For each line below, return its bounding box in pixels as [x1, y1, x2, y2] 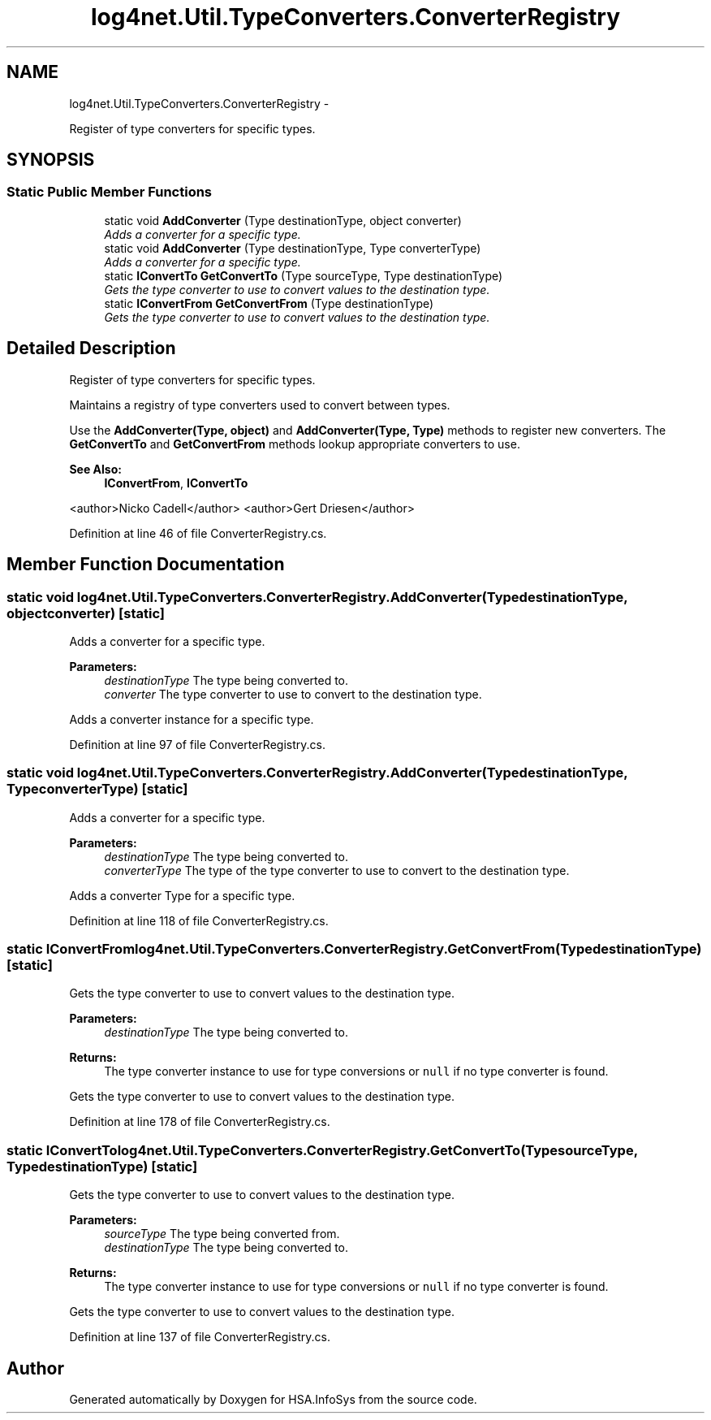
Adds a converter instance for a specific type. [69, 712, 314, 726]
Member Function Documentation [6, 554, 285, 575]
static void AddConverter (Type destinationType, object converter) [104, 213, 462, 227]
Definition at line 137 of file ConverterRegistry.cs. [69, 1330, 330, 1344]
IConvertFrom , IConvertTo [104, 475, 248, 490]
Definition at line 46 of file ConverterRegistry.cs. [69, 526, 327, 540]
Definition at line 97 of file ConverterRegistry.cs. [69, 737, 325, 751]
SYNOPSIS [6, 149, 95, 171]
